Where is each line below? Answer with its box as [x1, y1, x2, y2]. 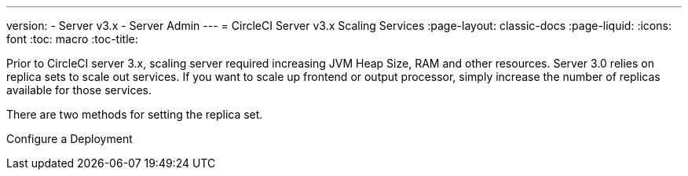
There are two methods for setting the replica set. [6, 108, 263, 121]
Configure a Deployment [6, 132, 133, 145]
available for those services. [6, 83, 152, 97]
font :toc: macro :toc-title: [6, 32, 138, 46]
